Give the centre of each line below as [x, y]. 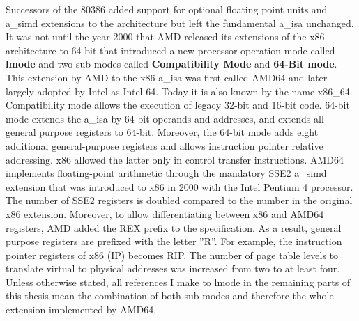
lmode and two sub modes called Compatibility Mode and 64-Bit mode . [171, 64]
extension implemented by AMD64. [81, 310]
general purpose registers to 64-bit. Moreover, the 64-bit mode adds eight [162, 132]
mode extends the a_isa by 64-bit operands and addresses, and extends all [165, 118]
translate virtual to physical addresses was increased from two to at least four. [173, 268]
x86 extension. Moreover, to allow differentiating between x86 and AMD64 [165, 213]
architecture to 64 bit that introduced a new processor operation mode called [170, 50]
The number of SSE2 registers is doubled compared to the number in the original [179, 200]
